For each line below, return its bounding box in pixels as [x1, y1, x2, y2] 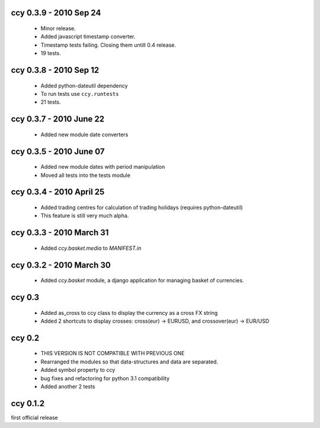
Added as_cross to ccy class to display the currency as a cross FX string [40, 309, 218, 316]
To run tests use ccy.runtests [40, 90, 119, 97]
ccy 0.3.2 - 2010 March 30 [11, 260, 111, 270]
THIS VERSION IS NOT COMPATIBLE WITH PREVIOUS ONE [40, 350, 185, 357]
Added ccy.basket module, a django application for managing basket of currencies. [40, 277, 244, 284]
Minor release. [40, 25, 76, 32]
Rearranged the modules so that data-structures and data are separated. [40, 358, 219, 365]
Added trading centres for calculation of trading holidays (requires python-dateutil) [40, 204, 243, 211]
